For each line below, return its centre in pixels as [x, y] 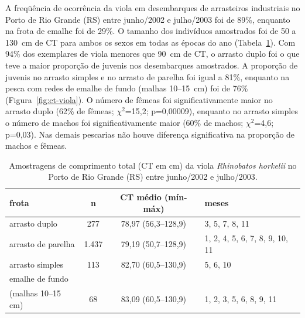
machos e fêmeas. [36, 146]
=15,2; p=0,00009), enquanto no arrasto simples [211, 111]
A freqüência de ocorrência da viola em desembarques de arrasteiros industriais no [153, 8]
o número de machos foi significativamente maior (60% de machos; [124, 122]
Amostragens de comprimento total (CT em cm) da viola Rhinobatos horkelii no [153, 165]
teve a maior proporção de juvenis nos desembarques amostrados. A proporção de [152, 65]
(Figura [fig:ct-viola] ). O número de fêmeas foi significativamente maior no [139, 99]
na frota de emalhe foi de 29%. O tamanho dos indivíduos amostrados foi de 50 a [151, 31]
